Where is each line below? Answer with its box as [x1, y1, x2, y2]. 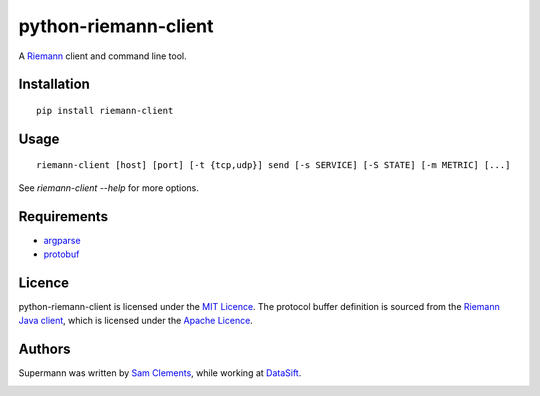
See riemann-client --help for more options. [18, 181, 200, 194]
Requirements [18, 208, 109, 225]
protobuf [43, 248, 80, 260]
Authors [18, 341, 71, 358]
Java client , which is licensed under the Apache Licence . [18, 315, 254, 327]
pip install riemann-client [36, 105, 174, 116]
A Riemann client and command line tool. [18, 50, 187, 62]
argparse [43, 234, 81, 246]
